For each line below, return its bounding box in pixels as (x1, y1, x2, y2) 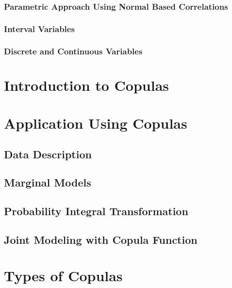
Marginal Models (4, 175, 91, 190)
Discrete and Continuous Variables (4, 45, 143, 57)
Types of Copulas (4, 265, 123, 285)
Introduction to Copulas (4, 75, 169, 95)
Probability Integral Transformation (4, 203, 188, 219)
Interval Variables (4, 22, 75, 34)
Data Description (4, 146, 92, 161)
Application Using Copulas (4, 113, 187, 133)
